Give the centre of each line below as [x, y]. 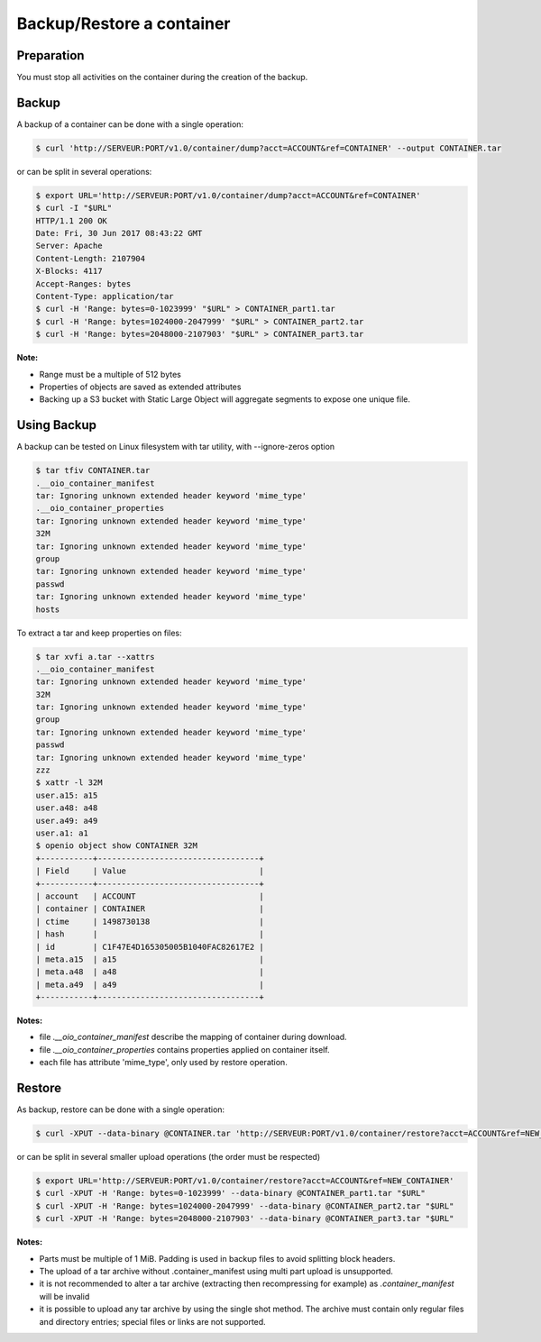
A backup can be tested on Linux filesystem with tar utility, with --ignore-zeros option [176, 447]
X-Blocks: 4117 [69, 271]
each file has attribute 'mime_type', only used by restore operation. [163, 1063]
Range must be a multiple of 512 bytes [110, 374]
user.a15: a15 [67, 795]
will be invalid [64, 1296]
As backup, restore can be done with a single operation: [121, 1109]
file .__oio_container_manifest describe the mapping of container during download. [193, 1037]
